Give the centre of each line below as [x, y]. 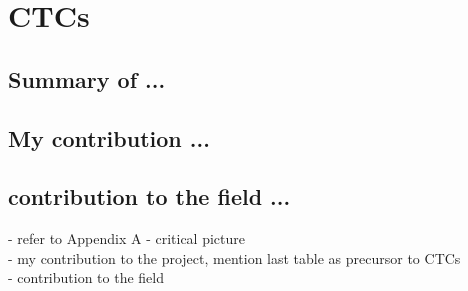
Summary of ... [87, 78]
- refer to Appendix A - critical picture [126, 238]
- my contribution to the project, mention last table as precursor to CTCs [234, 257]
